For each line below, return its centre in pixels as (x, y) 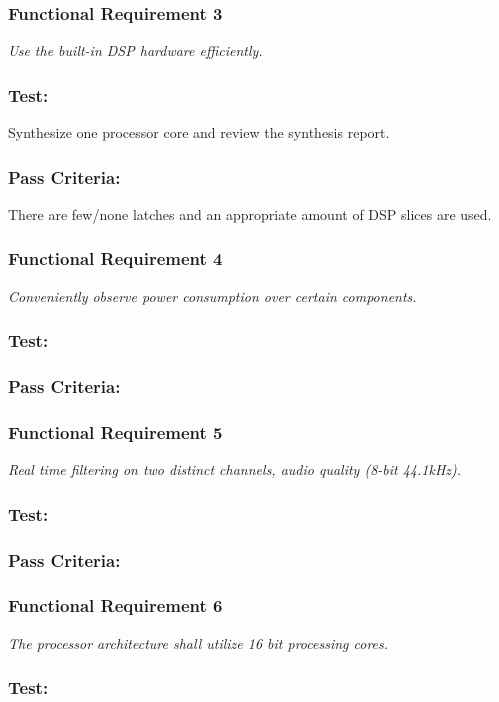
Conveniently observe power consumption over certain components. (212, 295)
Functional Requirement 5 (115, 431)
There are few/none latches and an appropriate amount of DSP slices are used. (250, 213)
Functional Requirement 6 (115, 605)
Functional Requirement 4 (115, 258)
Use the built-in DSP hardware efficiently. (135, 50)
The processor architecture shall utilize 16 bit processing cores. (198, 642)
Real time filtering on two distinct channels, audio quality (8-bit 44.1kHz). (235, 469)
